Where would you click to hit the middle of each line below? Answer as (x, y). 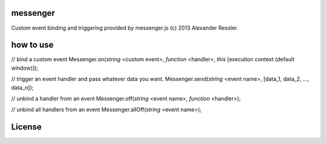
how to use (32, 45)
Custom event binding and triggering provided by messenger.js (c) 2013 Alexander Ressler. (125, 28)
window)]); (25, 68)
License (26, 127)
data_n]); (22, 87)
